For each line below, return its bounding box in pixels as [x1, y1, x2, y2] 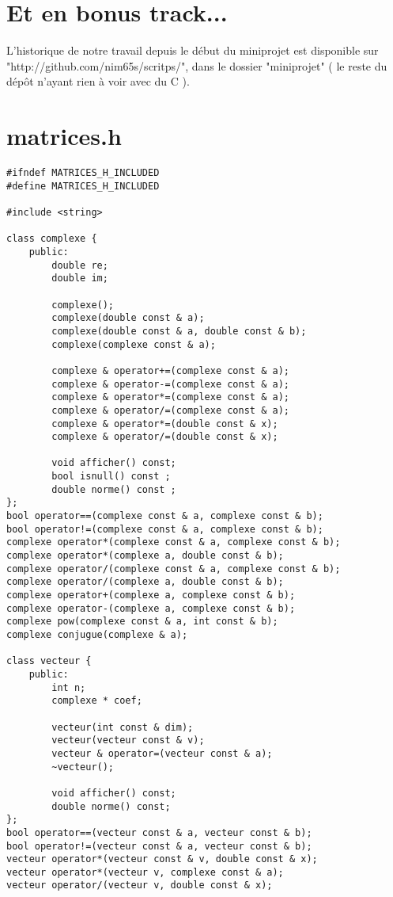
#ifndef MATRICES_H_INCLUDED [6, 167, 160, 179]
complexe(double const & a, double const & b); [51, 325, 307, 337]
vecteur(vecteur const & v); [51, 735, 205, 746]
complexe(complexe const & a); [51, 338, 216, 350]
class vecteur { [6, 655, 92, 667]
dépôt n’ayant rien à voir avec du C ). [6, 73, 190, 90]
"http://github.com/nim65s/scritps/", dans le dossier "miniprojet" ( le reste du [6, 57, 387, 74]
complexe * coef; [51, 695, 142, 707]
